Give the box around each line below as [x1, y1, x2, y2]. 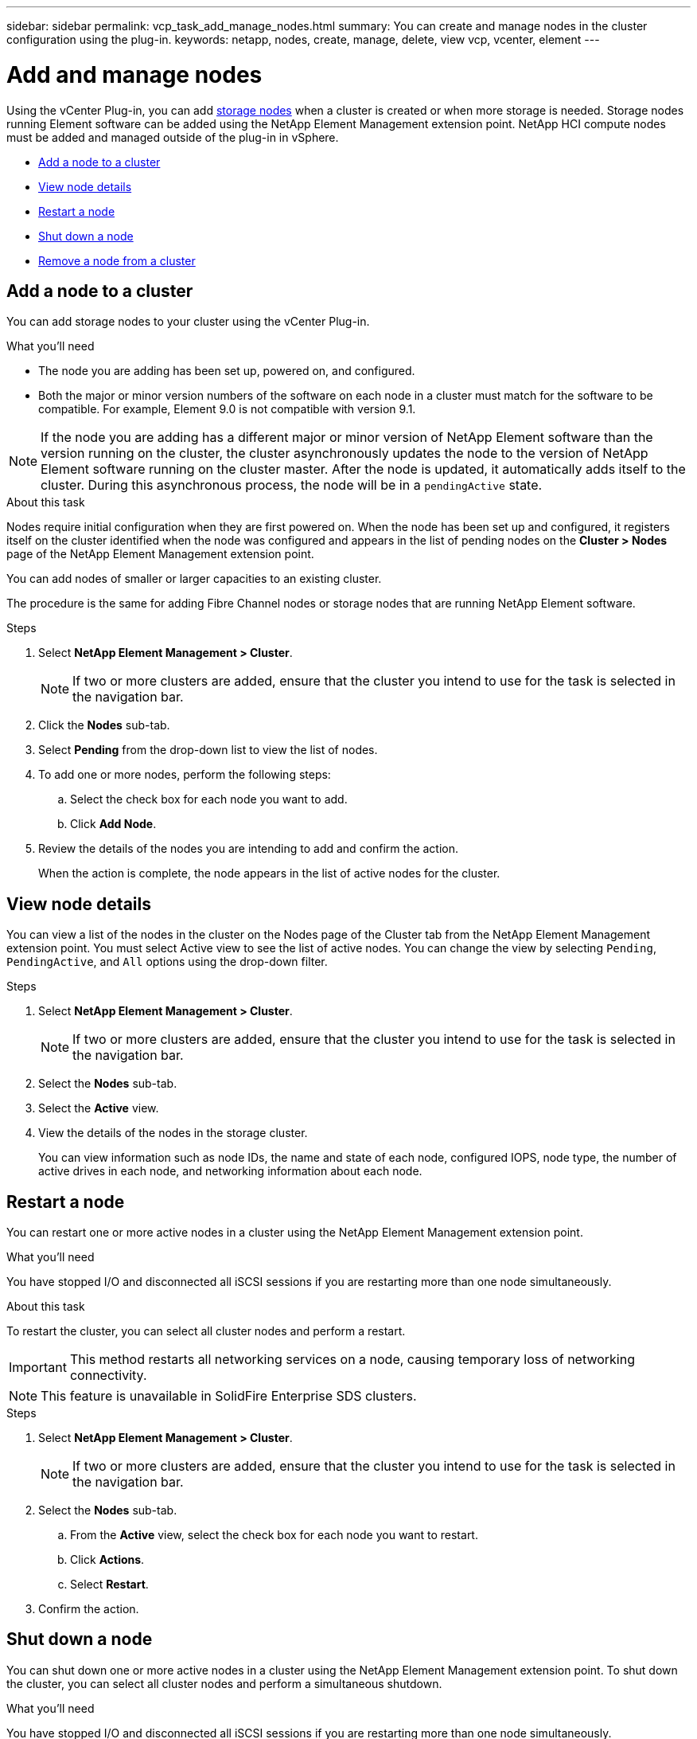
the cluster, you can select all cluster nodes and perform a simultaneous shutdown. [6, 1676, 442, 1690]
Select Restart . [70, 1577, 149, 1592]
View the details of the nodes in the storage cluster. [38, 1126, 308, 1140]
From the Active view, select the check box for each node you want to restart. [70, 1528, 478, 1542]
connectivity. [69, 1367, 147, 1384]
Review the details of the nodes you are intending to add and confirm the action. [38, 842, 459, 856]
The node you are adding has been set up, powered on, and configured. [38, 364, 415, 378]
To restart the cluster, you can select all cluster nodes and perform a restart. [6, 1324, 406, 1338]
